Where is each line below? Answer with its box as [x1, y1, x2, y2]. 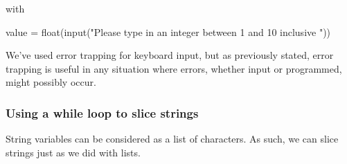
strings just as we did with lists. [6, 145, 141, 159]
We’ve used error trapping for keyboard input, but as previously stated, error [6, 48, 334, 62]
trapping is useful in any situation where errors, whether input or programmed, [6, 61, 342, 75]
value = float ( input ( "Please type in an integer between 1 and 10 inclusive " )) [6, 24, 331, 39]
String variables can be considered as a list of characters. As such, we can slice [6, 131, 339, 146]
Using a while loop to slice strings [6, 104, 199, 121]
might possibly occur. [6, 75, 96, 89]
